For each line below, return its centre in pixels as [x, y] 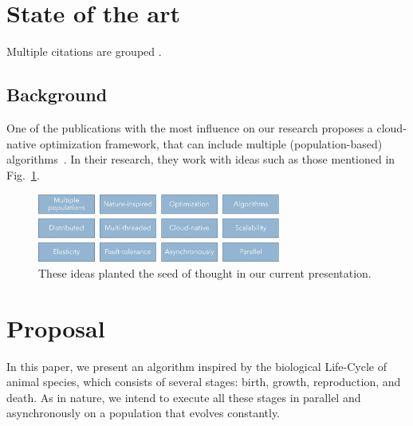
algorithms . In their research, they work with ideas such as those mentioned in [201, 159]
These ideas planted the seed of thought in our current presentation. [205, 272]
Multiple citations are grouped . [84, 51]
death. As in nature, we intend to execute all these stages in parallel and [184, 397]
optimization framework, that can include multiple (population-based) [211, 143]
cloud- [391, 127]
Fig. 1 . [23, 174]
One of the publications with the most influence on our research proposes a [190, 127]
